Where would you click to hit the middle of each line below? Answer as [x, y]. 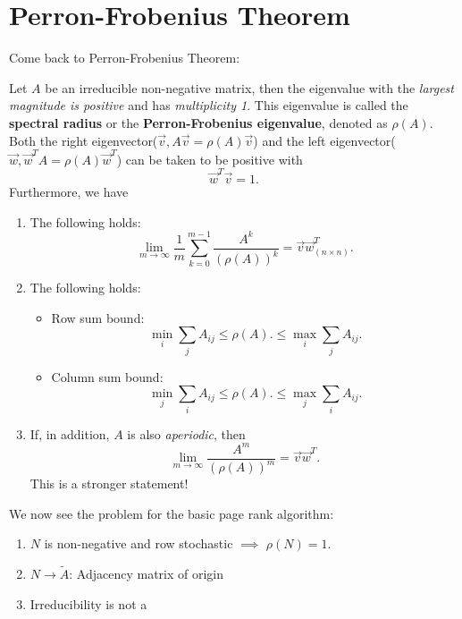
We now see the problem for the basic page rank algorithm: [172, 513]
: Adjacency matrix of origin [147, 574]
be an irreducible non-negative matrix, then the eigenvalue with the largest [249, 87]
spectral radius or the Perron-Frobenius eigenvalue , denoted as [198, 122]
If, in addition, [70, 433]
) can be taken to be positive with [210, 159]
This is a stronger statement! [109, 483]
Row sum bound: [98, 317]
